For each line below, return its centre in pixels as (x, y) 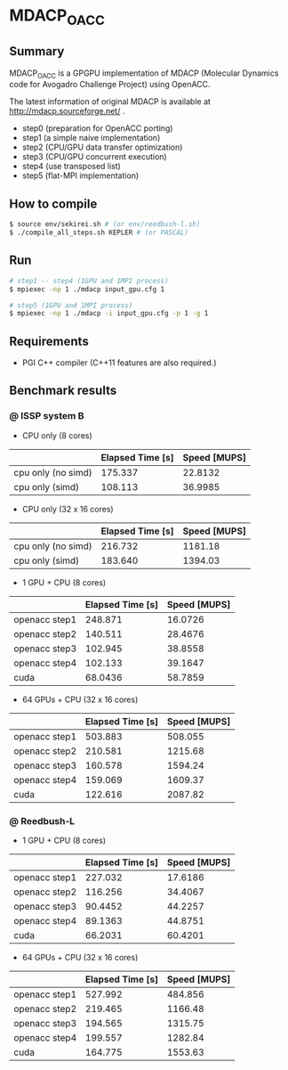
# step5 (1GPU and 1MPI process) (71, 305)
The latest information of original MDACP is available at (110, 102)
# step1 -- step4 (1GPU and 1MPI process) (89, 281)
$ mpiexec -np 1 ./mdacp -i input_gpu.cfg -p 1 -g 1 (109, 314)
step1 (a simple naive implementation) (91, 138)
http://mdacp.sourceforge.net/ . (67, 111)
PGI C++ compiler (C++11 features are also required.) (119, 363)
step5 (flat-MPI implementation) (80, 176)
